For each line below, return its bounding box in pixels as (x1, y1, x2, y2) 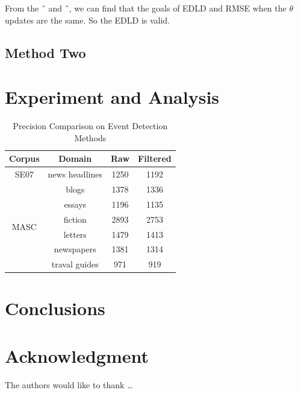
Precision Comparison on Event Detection (13, 120, 168, 132)
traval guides (51, 258, 99, 270)
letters (63, 228, 87, 240)
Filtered (138, 152, 172, 165)
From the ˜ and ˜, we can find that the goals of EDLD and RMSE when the (5, 2, 287, 14)
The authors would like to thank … (5, 378, 133, 391)
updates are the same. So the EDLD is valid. (5, 13, 170, 26)
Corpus (9, 152, 40, 165)
